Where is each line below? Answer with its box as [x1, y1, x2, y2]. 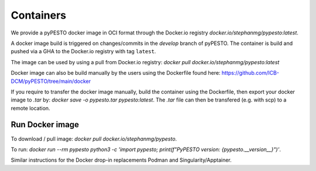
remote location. [11, 104, 50, 111]
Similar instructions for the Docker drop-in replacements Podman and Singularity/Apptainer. [11, 156, 232, 163]
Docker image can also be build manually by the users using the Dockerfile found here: [11, 69, 221, 76]
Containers [11, 9, 67, 22]
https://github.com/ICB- [221, 69, 279, 76]
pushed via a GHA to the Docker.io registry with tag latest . [11, 48, 156, 55]
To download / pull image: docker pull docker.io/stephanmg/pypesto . [11, 135, 177, 142]
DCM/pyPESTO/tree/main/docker [11, 78, 91, 85]
